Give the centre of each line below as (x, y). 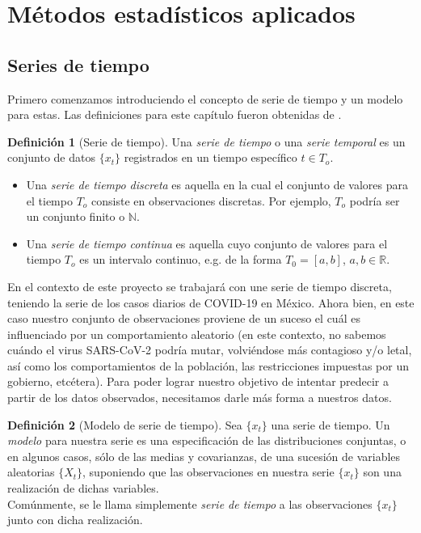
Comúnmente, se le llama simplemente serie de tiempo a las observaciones (190, 503)
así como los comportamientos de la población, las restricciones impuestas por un (208, 365)
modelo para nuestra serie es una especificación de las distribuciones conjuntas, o (207, 440)
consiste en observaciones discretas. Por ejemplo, (211, 200)
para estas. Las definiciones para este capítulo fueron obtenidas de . (175, 114)
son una (382, 472)
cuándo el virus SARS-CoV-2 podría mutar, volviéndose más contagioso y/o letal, (210, 350)
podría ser (375, 200)
